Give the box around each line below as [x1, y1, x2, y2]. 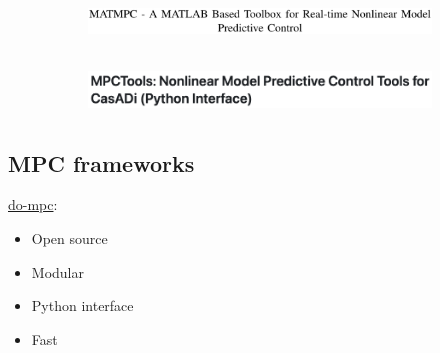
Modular [31, 261, 84, 282]
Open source [31, 227, 108, 248]
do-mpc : [8, 194, 58, 215]
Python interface [31, 295, 134, 316]
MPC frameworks [8, 147, 195, 178]
